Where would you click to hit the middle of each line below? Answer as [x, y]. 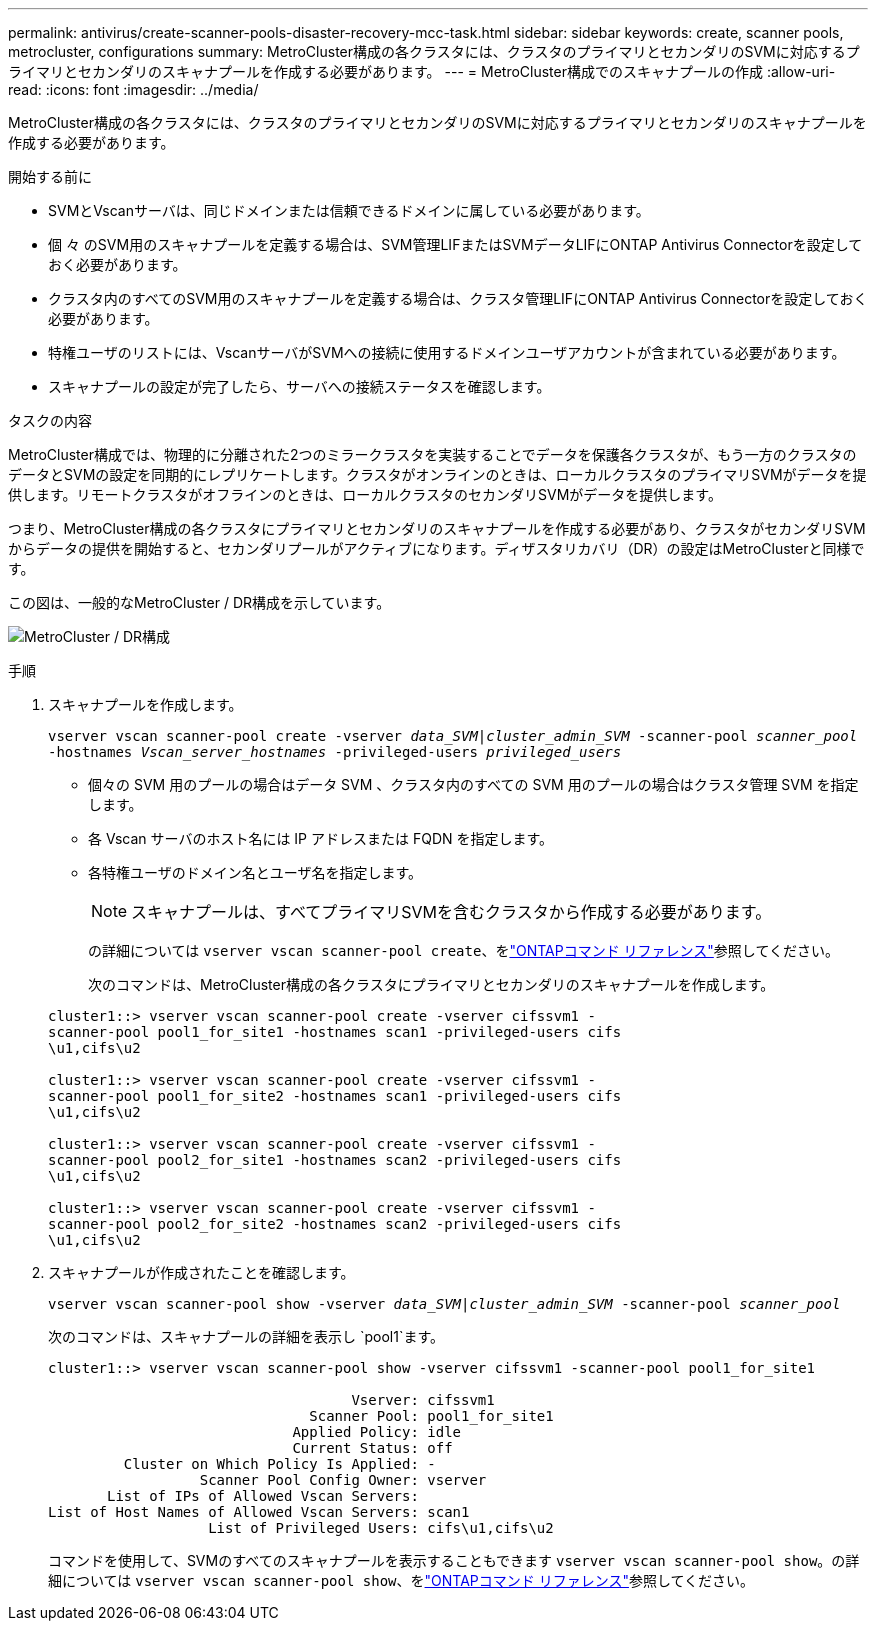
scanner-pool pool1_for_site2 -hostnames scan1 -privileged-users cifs [335, 1096]
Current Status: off [372, 1448]
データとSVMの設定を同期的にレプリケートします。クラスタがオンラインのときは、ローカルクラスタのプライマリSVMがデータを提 [437, 474]
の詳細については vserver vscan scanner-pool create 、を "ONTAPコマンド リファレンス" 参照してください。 [463, 950]
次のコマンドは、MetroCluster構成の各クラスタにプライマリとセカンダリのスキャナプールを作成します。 [431, 984]
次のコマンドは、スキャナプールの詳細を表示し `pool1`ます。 [246, 1336]
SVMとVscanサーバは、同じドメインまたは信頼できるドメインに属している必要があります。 [349, 210]
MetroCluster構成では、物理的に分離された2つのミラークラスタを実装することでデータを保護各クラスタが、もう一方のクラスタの [432, 454]
